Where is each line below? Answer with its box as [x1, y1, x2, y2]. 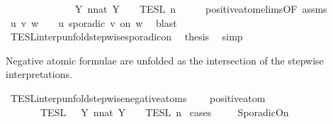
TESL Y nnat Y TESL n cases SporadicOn [40, 104, 289, 119]
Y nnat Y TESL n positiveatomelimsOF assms [74, 1, 327, 16]
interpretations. [6, 67, 72, 81]
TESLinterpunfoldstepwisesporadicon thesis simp [10, 29, 243, 44]
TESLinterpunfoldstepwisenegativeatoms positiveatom [10, 90, 266, 105]
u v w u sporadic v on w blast [10, 15, 177, 30]
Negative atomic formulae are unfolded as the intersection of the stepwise [6, 52, 324, 67]
